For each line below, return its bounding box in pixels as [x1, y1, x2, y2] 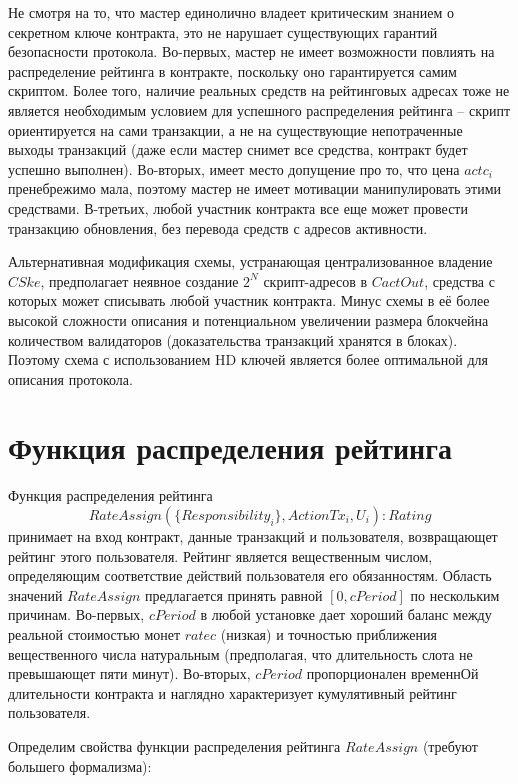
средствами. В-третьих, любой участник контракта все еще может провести [8, 197, 468, 218]
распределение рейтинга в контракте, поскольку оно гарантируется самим [8, 60, 457, 81]
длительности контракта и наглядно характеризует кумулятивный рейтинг [8, 682, 457, 703]
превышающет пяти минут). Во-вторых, [8, 663, 251, 684]
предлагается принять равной [144, 584, 323, 605]
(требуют [422, 735, 478, 756]
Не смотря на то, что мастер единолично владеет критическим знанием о [8, 2, 455, 22]
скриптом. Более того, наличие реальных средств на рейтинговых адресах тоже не [8, 80, 510, 101]
